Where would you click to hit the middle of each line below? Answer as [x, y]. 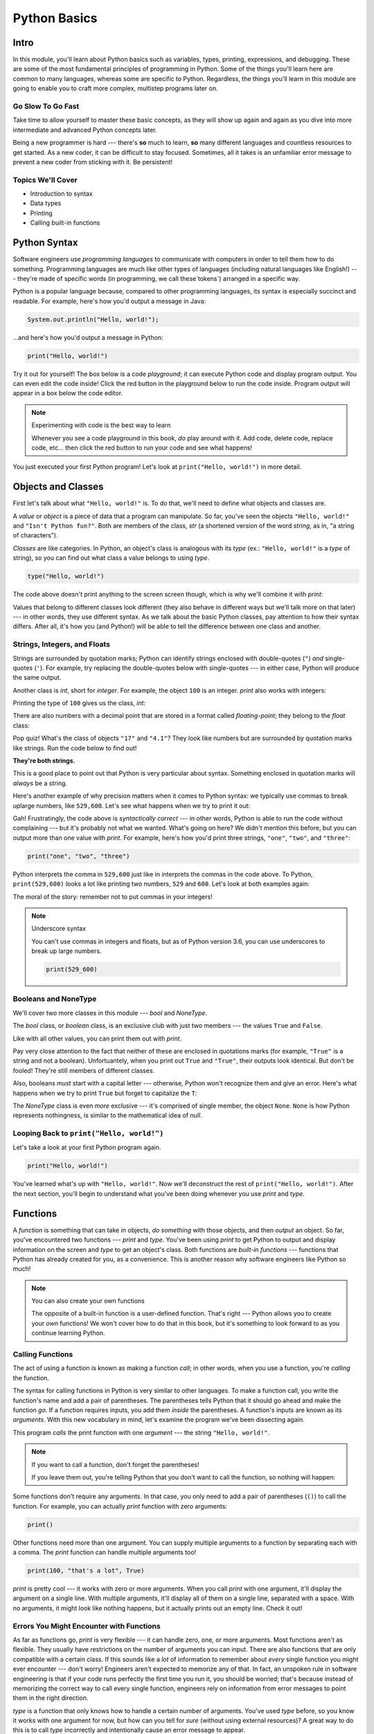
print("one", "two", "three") [79, 856]
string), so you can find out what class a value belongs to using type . [111, 558]
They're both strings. [44, 761]
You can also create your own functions [88, 1301]
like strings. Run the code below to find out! [75, 748]
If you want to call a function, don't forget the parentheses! [116, 1464]
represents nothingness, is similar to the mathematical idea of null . [107, 1115]
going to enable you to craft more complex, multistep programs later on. [115, 88]
